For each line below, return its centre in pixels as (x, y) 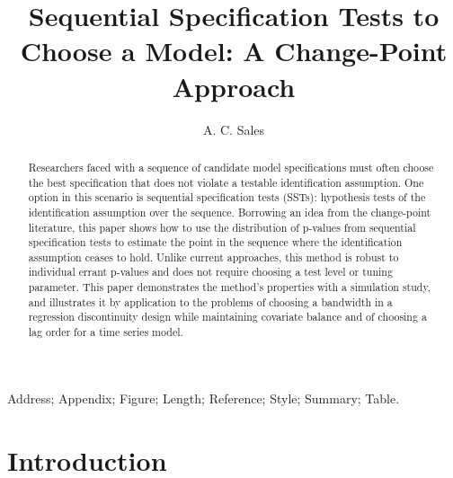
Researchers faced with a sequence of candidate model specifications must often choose (231, 167)
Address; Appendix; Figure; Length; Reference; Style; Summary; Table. (204, 398)
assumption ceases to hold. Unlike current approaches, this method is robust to (213, 257)
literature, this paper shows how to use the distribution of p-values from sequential (222, 227)
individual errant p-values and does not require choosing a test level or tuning (210, 272)
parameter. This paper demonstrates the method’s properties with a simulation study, (230, 287)
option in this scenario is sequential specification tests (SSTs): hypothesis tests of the (227, 197)
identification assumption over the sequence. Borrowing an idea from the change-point (230, 212)
